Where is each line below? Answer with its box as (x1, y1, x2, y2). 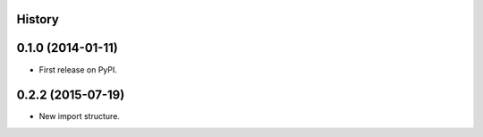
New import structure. (38, 111, 121, 122)
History (16, 12, 60, 27)
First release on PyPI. (38, 64, 118, 75)
